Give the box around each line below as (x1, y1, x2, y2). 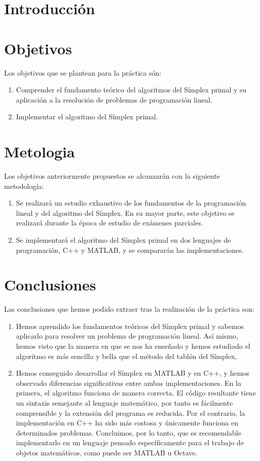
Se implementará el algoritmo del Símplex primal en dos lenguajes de (16, 234, 231, 245)
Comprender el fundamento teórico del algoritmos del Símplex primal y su (16, 84, 247, 95)
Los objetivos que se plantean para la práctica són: (4, 67, 162, 78)
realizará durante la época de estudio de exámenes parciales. (16, 217, 203, 228)
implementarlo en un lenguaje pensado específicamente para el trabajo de (16, 437, 244, 448)
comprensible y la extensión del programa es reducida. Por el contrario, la (16, 407, 245, 418)
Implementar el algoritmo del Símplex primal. (16, 111, 158, 122)
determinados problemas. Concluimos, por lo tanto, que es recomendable (16, 427, 241, 438)
